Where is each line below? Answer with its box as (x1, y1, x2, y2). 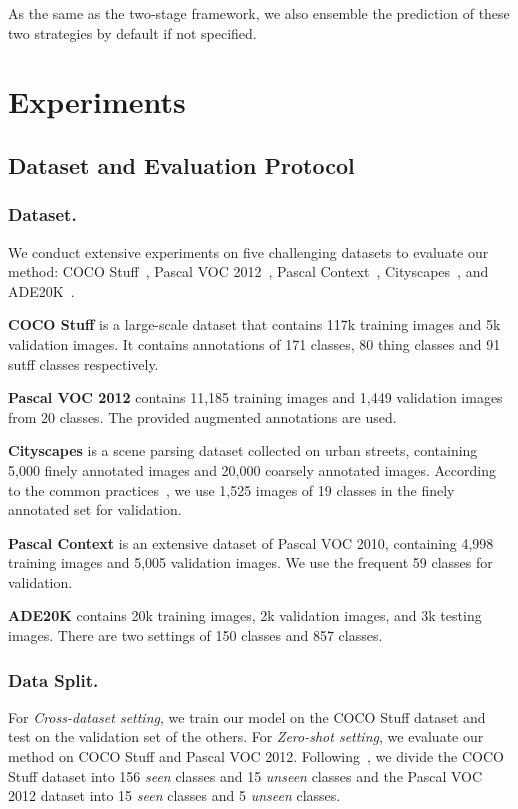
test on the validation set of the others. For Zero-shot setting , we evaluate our (8, 726, 484, 747)
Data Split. (8, 667, 99, 692)
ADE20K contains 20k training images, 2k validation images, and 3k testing (8, 605, 482, 626)
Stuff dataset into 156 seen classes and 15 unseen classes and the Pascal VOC (8, 765, 483, 786)
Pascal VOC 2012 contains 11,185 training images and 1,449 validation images (8, 387, 503, 408)
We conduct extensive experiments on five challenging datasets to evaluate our (8, 241, 489, 262)
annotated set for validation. (8, 499, 182, 520)
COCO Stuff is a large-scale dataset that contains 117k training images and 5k (8, 314, 501, 335)
